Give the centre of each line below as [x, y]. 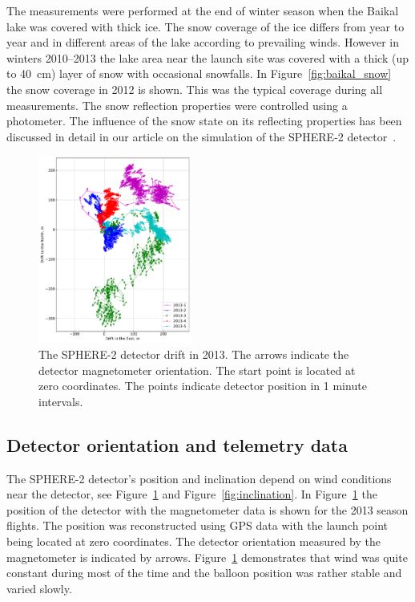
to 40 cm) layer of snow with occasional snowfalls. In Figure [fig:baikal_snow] [199, 73]
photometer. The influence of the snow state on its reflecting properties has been [204, 121]
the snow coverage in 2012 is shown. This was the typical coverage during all [195, 89]
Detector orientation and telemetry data [177, 444]
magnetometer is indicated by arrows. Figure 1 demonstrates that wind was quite [207, 557]
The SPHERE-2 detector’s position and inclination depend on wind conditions [199, 478]
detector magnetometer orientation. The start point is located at [197, 370]
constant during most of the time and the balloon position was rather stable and [204, 573]
